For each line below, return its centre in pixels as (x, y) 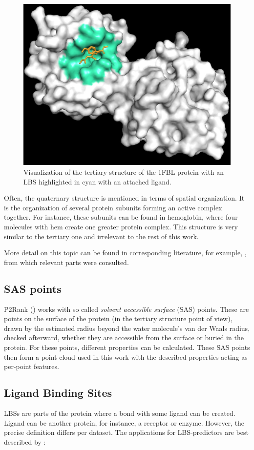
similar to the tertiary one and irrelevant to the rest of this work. (101, 236)
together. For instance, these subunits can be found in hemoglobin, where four (121, 217)
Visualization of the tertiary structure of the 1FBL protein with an (124, 172)
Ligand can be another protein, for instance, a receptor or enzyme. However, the (124, 422)
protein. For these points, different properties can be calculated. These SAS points (127, 347)
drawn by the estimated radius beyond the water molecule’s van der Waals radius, (127, 328)
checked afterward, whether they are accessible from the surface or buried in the (124, 337)
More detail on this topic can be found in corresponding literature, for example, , (125, 253)
